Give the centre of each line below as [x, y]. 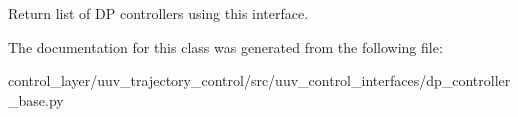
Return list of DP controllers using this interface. [158, 13]
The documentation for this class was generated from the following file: [225, 46]
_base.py [36, 99]
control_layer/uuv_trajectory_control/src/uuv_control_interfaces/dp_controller [259, 80]
